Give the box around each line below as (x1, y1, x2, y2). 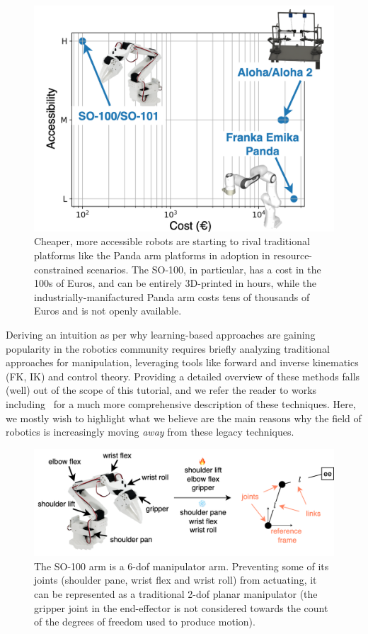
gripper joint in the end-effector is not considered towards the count (34, 600, 328, 615)
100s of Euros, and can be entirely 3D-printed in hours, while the (34, 276, 317, 290)
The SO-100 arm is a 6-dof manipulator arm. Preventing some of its (34, 558, 329, 573)
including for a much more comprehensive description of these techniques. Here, (6, 396, 356, 411)
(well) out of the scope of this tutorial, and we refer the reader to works (6, 383, 317, 397)
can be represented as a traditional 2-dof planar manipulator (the (34, 587, 318, 601)
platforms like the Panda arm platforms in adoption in (34, 248, 270, 263)
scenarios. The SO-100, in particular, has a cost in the (86, 261, 321, 276)
